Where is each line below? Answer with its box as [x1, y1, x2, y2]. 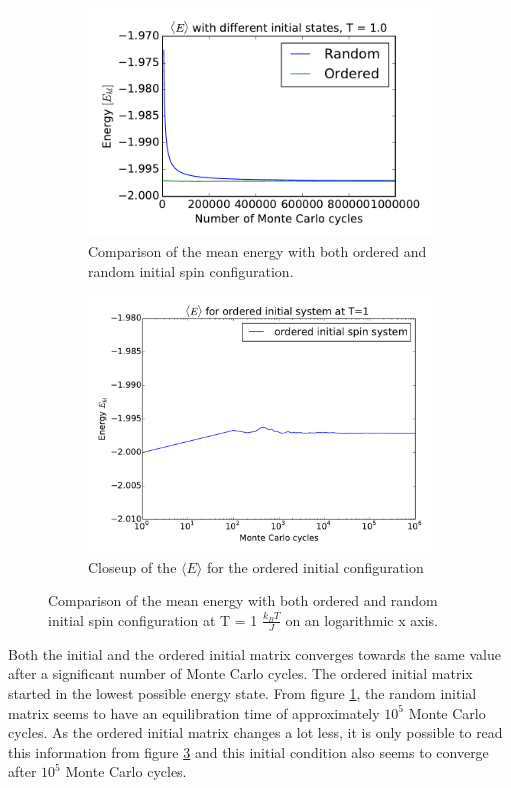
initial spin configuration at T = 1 [48, 609, 258, 630]
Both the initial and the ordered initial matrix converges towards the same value [8, 643, 501, 664]
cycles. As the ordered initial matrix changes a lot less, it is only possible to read [8, 722, 503, 743]
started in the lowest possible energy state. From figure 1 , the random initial [8, 682, 477, 703]
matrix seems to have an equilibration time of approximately [8, 702, 380, 723]
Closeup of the [88, 556, 177, 577]
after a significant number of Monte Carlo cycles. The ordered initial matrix [8, 663, 473, 684]
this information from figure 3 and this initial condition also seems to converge [8, 741, 489, 762]
